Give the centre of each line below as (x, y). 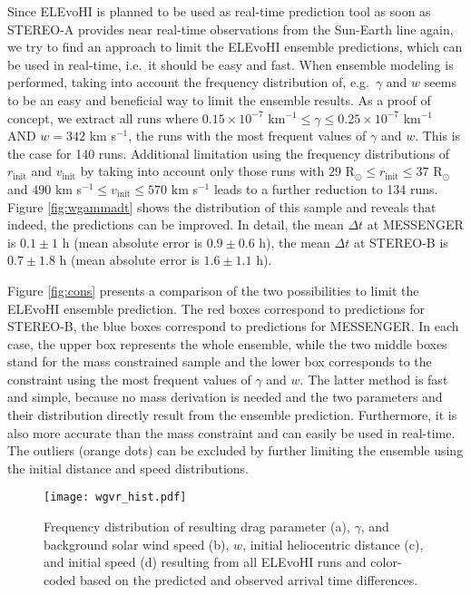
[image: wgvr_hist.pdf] (115, 497)
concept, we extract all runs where (103, 117)
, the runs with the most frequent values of (247, 136)
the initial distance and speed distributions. (128, 468)
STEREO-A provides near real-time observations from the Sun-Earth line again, (231, 29)
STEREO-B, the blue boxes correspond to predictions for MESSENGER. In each (233, 326)
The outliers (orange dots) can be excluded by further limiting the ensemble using (235, 450)
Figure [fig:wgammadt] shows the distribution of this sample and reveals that (222, 206)
